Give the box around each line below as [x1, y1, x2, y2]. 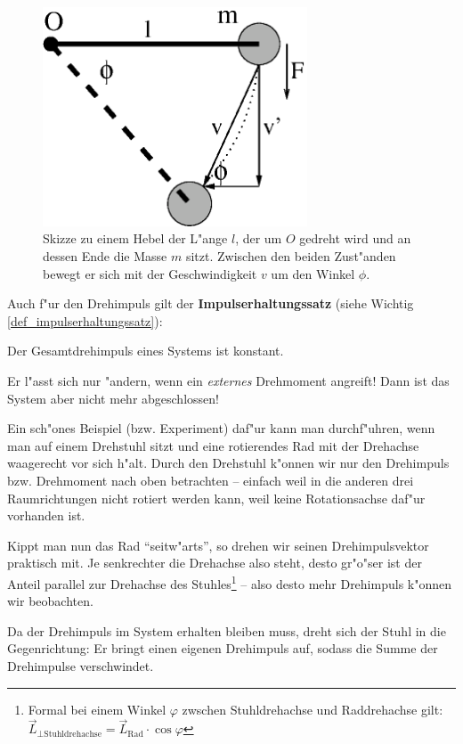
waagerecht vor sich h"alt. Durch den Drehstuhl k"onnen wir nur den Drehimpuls [7, 454, 450, 472]
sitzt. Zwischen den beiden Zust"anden [185, 247, 396, 266]
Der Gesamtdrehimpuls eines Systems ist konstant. [7, 341, 284, 360]
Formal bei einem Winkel [28, 699, 167, 718]
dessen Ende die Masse [43, 247, 167, 266]
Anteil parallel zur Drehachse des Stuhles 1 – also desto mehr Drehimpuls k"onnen [7, 571, 452, 593]
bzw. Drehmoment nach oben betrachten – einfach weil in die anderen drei [7, 470, 414, 489]
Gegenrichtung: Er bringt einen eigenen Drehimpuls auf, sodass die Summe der [7, 639, 438, 658]
